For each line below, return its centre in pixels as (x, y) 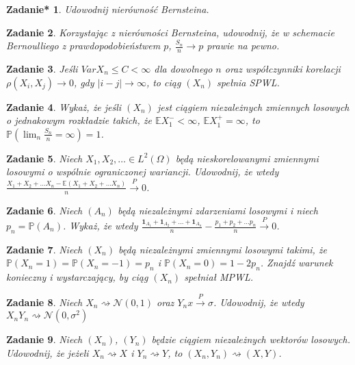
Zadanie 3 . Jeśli (42, 69)
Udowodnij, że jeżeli (48, 352)
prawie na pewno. (243, 46)
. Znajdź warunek (297, 263)
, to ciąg (163, 82)
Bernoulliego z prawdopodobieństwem (83, 46)
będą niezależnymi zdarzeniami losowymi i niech (218, 210)
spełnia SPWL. (248, 82)
